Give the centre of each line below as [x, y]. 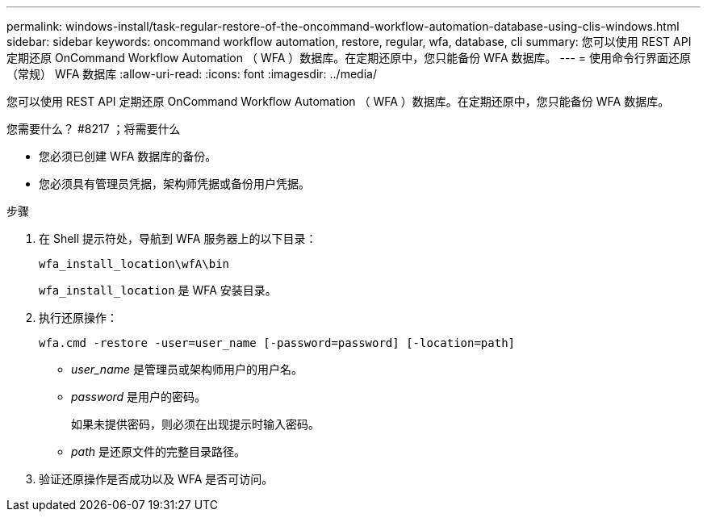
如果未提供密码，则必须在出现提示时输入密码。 [195, 424]
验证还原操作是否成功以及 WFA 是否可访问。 [156, 479]
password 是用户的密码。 [139, 397]
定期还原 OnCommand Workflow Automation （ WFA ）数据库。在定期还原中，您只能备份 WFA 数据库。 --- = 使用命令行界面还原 [349, 58]
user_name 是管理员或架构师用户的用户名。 [187, 369]
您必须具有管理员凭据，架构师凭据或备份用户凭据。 [174, 184]
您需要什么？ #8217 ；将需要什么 [94, 129]
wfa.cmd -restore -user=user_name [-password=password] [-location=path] [277, 343]
